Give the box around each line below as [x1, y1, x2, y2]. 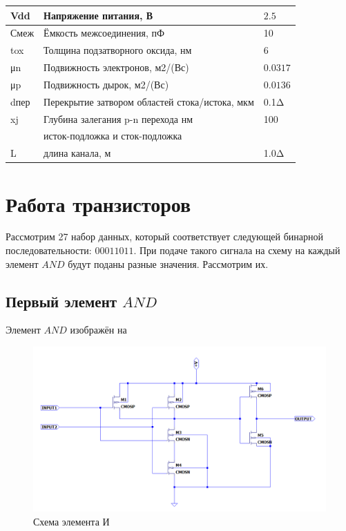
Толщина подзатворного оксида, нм [44, 43, 192, 57]
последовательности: [6, 243, 92, 258]
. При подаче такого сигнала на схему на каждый [133, 243, 340, 258]
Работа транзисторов [6, 189, 191, 218]
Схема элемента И [33, 514, 110, 528]
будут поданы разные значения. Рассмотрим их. [68, 256, 269, 271]
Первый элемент [6, 290, 117, 311]
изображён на [70, 322, 127, 337]
